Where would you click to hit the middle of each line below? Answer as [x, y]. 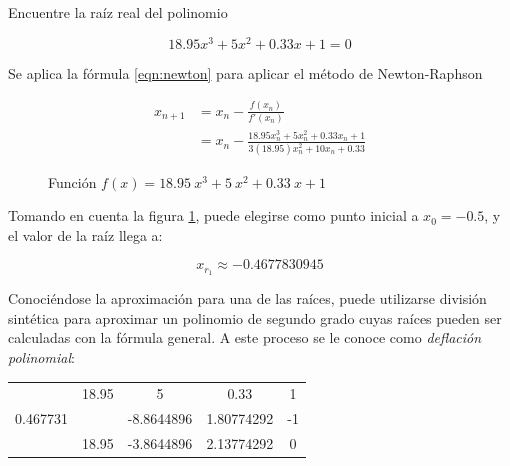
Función [72, 181]
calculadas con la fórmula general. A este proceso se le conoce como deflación [245, 337]
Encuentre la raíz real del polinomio [118, 12]
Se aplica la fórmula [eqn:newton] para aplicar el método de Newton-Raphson [245, 72]
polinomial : [41, 357]
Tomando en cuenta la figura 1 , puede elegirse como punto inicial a [213, 215]
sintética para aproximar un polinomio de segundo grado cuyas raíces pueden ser [255, 317]
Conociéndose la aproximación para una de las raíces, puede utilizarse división [247, 298]
